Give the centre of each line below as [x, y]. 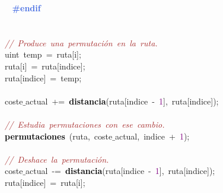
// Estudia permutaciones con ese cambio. [85, 124]
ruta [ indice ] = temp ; [43, 77]
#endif [26, 8]
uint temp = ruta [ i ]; [43, 54]
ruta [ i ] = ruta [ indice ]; [45, 66]
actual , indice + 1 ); [152, 136]
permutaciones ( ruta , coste [59, 136]
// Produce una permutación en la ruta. [81, 42]
